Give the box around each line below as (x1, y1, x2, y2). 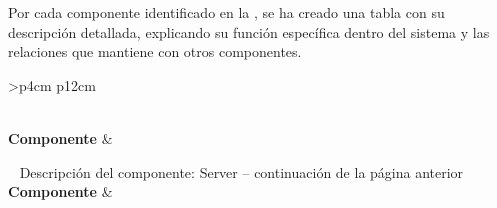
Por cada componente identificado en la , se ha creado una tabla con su (8, 2, 445, 22)
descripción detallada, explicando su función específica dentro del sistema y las (8, 21, 490, 42)
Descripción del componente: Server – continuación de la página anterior (19, 161, 464, 182)
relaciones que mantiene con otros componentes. (8, 41, 302, 62)
